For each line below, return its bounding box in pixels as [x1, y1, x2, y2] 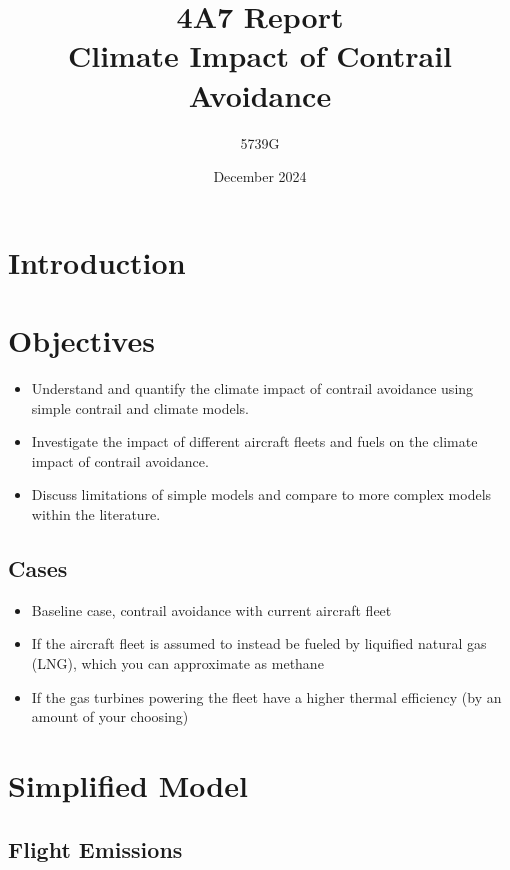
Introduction [8, 241, 186, 282]
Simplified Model [8, 764, 248, 805]
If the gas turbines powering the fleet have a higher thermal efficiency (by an [31, 686, 502, 707]
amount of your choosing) [31, 706, 189, 727]
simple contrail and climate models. [31, 397, 249, 418]
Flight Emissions [8, 833, 183, 864]
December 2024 [213, 166, 307, 187]
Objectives [8, 320, 155, 361]
